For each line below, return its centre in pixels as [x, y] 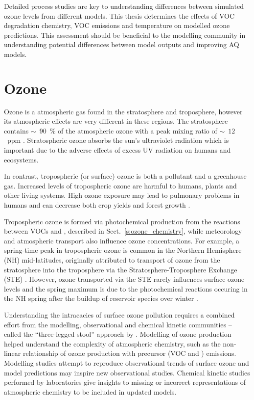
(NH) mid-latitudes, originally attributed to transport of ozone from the [112, 260]
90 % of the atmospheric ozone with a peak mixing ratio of [128, 130]
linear [12, 353]
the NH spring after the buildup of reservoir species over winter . [101, 298]
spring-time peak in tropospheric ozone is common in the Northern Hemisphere [123, 250]
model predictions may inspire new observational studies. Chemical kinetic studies [127, 372]
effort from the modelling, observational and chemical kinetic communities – [118, 324]
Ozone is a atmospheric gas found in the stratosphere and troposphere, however [123, 111]
